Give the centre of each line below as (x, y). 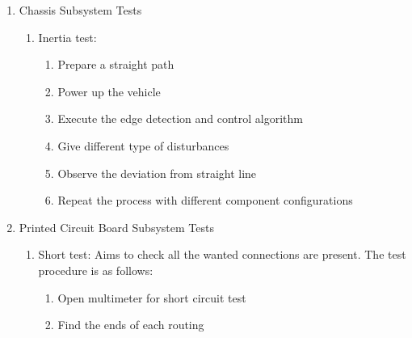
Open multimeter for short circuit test (152, 297)
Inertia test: (67, 37)
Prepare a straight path (116, 64)
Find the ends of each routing (131, 325)
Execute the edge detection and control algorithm (180, 118)
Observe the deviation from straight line (157, 173)
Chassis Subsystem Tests (80, 10)
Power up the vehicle (109, 91)
